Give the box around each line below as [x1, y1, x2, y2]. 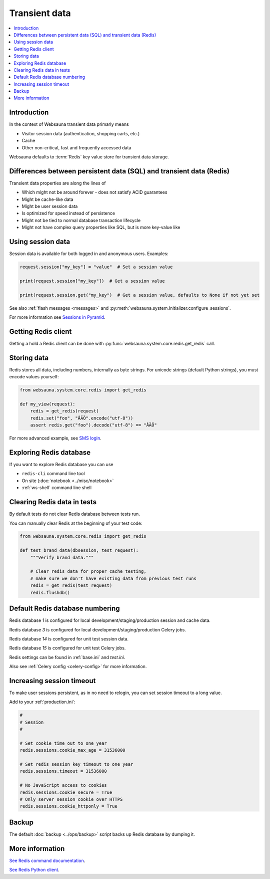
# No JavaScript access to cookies [19, 782, 107, 788]
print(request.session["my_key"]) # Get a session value [19, 278, 165, 284]
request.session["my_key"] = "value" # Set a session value [19, 264, 173, 270]
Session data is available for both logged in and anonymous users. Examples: [9, 251, 168, 257]
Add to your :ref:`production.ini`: [9, 699, 76, 705]
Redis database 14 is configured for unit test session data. [9, 635, 129, 641]
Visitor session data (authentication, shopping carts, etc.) [21, 130, 140, 136]
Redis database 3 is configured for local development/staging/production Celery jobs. [9, 626, 186, 632]
